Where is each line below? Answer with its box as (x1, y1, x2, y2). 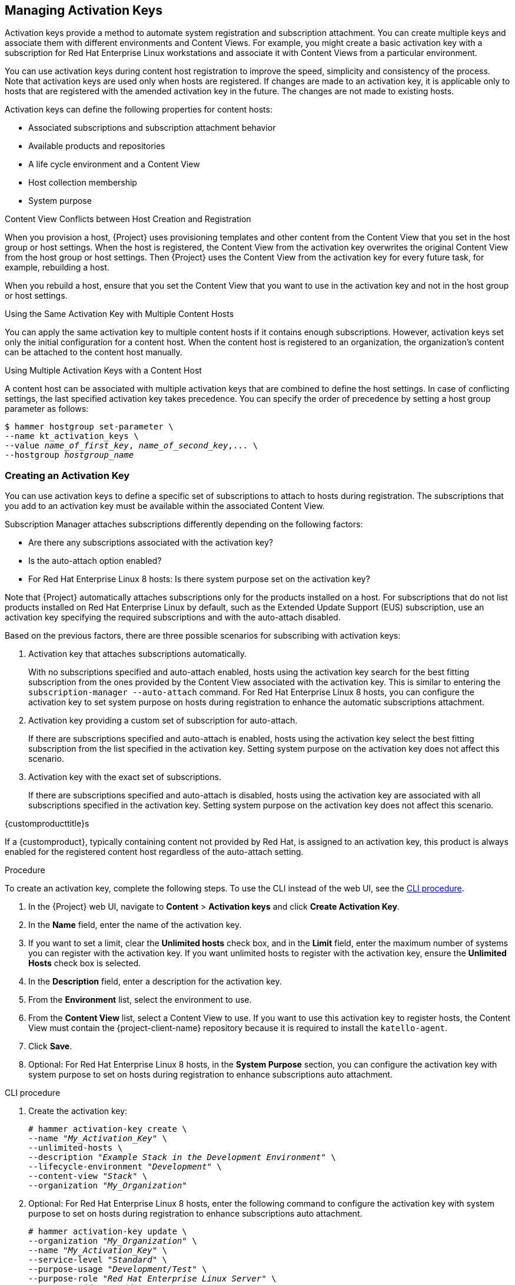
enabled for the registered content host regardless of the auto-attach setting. (5, 847, 304, 857)
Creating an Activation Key (5, 469, 130, 481)
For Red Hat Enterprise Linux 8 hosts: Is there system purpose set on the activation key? (28, 574, 370, 584)
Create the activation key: (28, 1106, 128, 1116)
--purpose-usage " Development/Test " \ (28, 1264, 207, 1274)
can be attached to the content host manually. (5, 347, 182, 358)
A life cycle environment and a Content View (28, 159, 200, 170)
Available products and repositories (28, 141, 165, 151)
